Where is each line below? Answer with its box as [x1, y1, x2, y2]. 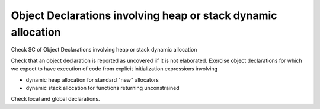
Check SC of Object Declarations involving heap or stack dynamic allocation [11, 46, 197, 53]
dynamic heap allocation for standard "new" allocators [25, 76, 159, 83]
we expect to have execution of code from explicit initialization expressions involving [11, 65, 218, 72]
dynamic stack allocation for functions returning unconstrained [25, 84, 180, 91]
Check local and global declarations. [11, 95, 100, 102]
